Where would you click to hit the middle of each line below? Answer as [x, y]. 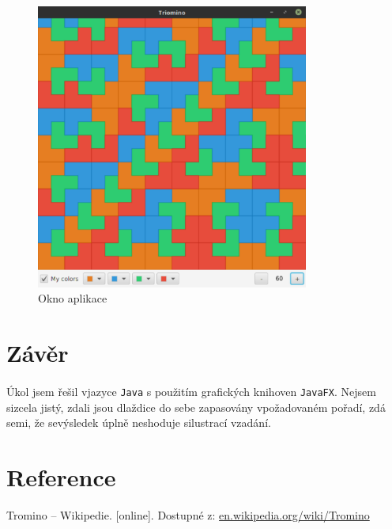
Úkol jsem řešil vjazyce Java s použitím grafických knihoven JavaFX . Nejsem [191, 391]
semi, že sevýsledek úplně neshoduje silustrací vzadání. [139, 422]
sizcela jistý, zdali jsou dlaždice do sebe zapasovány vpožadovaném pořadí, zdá [196, 407]
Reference [61, 476]
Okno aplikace [73, 298]
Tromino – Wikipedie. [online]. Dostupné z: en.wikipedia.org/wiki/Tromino [188, 514]
